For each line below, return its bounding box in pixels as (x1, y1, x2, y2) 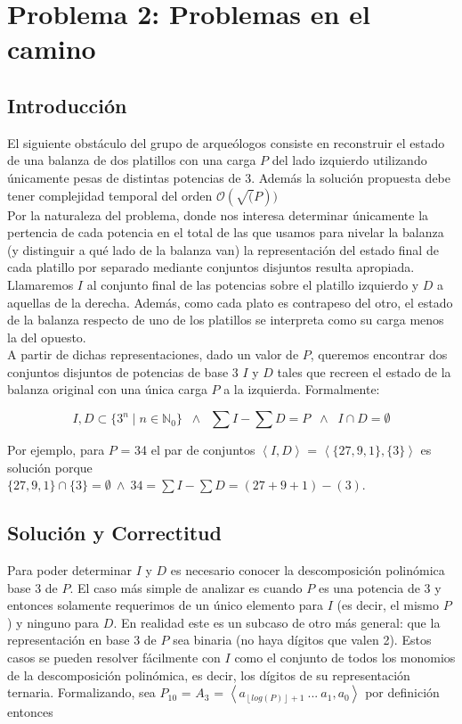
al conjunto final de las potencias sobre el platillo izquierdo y (86, 275, 419, 293)
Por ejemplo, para (7, 440, 105, 459)
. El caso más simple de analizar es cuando (69, 578, 303, 596)
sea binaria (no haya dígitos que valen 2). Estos (173, 630, 432, 649)
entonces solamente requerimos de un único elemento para (7, 596, 323, 614)
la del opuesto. (7, 327, 86, 346)
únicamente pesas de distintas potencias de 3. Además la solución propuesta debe (7, 168, 451, 186)
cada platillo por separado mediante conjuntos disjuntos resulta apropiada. (7, 258, 415, 276)
